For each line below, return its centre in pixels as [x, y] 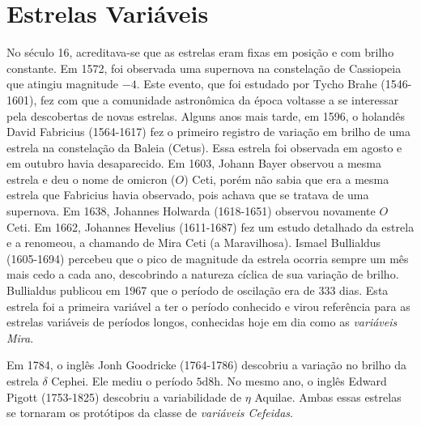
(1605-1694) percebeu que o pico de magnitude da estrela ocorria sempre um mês [208, 258]
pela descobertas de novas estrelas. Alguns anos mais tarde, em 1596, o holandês [206, 115]
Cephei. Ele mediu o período [122, 381]
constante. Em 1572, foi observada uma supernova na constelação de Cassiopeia [204, 68]
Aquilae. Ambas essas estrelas [328, 396]
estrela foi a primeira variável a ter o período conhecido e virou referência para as [208, 306]
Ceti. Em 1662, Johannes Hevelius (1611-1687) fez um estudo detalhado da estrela [210, 226]
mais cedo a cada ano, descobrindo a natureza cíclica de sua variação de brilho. [203, 274]
